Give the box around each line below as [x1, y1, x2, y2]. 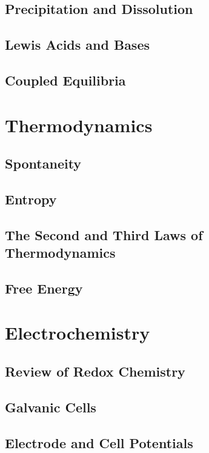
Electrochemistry [5, 320, 150, 345]
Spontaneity [5, 154, 82, 173]
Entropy [5, 189, 57, 208]
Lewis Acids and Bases [5, 35, 150, 54]
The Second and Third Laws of [5, 225, 203, 244]
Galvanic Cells [5, 397, 96, 416]
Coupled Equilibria [5, 70, 126, 89]
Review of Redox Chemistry [5, 362, 185, 380]
